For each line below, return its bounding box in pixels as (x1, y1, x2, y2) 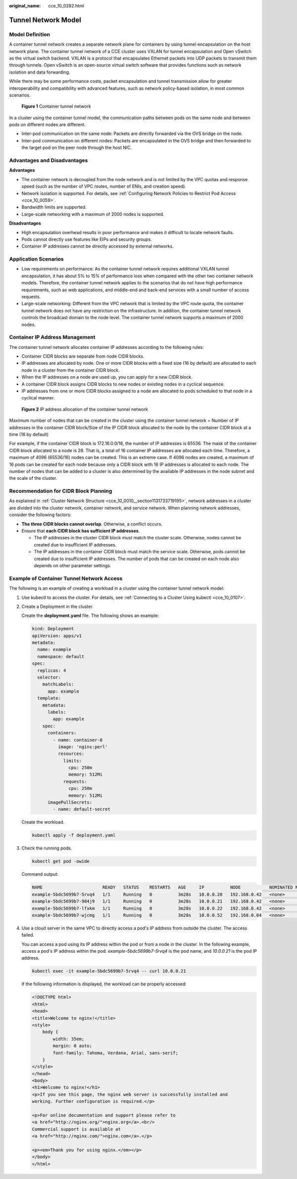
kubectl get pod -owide (32, 858, 90, 864)
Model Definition (9, 31, 50, 38)
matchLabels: (42, 681, 74, 687)
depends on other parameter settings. (34, 562, 111, 568)
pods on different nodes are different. (9, 122, 86, 128)
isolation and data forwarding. (9, 69, 70, 75)
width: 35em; (52, 1036, 85, 1042)
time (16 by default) (9, 431, 49, 437)
